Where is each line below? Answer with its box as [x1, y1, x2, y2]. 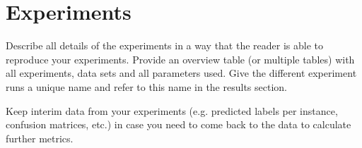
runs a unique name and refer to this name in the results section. [6, 79, 287, 94]
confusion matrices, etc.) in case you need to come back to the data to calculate [6, 117, 351, 132]
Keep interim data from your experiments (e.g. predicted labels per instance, [6, 103, 338, 118]
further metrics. [6, 130, 74, 145]
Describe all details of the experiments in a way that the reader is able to [6, 38, 324, 53]
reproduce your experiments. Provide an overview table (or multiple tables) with [6, 51, 355, 66]
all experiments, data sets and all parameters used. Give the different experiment [6, 66, 357, 80]
